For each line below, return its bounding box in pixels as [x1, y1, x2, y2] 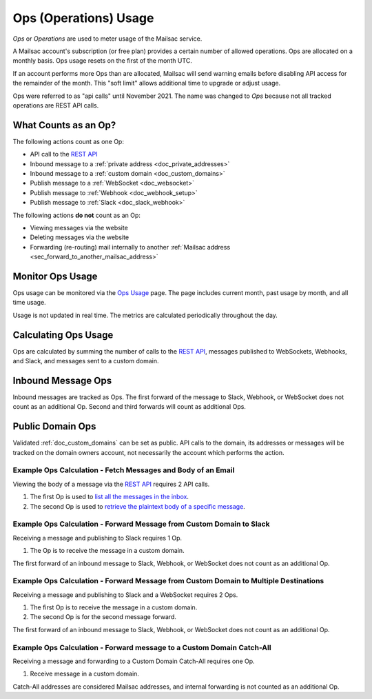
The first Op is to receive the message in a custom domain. [30, 603, 198, 611]
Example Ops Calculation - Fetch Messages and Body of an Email [12, 465, 235, 475]
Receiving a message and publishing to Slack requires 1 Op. [12, 534, 183, 542]
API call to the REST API [30, 150, 98, 159]
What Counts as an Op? [12, 119, 116, 131]
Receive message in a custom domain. [30, 669, 139, 678]
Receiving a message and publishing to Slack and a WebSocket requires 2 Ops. [12, 590, 238, 599]
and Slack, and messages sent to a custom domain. [12, 357, 159, 365]
